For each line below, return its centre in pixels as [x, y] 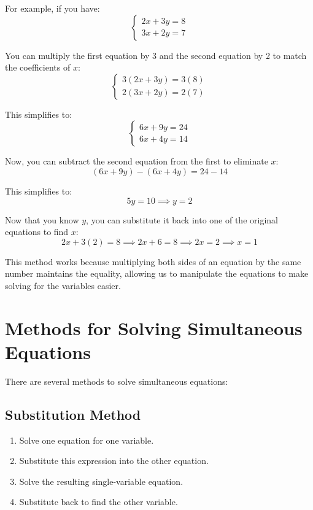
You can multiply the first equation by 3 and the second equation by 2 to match [156, 55]
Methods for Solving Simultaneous [154, 327]
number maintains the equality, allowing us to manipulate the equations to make [157, 273]
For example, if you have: [52, 8]
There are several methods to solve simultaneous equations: [117, 381]
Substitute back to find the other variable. [99, 502]
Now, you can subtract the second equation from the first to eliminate [137, 161]
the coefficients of [38, 67]
